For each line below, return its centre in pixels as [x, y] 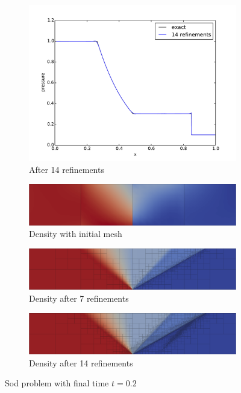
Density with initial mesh [76, 234]
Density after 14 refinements [81, 362]
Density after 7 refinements [79, 298]
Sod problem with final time [57, 383]
